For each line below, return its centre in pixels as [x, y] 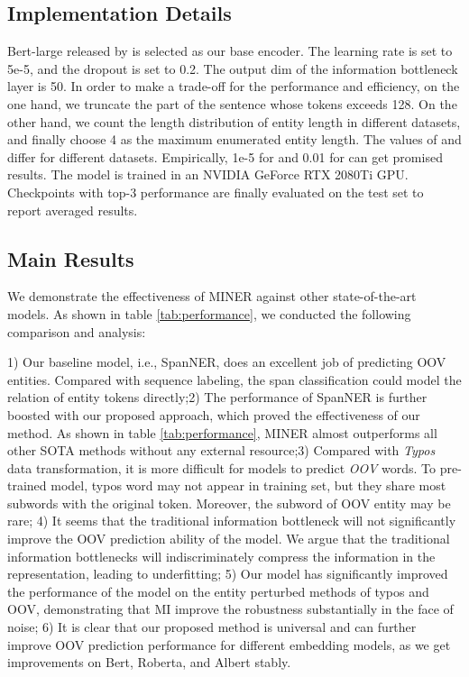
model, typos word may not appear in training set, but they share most [248, 485]
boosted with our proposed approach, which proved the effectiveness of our [214, 414]
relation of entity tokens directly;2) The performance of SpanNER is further [217, 397]
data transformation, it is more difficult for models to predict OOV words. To [222, 467]
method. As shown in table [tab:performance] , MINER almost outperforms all [222, 432]
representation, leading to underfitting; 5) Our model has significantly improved [228, 574]
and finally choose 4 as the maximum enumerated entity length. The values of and [234, 139]
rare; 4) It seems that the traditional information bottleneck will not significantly [232, 521]
